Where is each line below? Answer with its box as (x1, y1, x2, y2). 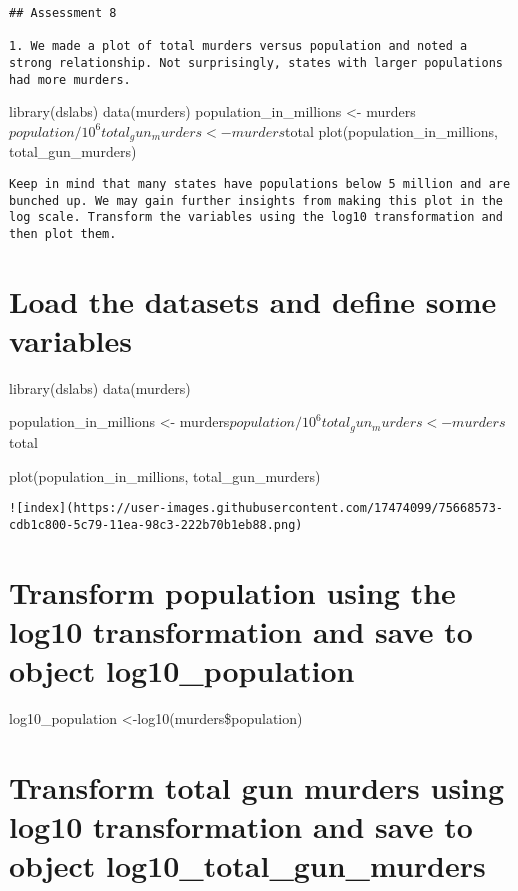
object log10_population (9, 649, 355, 690)
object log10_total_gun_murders (9, 845, 486, 886)
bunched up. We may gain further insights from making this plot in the (9, 193, 503, 208)
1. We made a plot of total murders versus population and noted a (9, 39, 468, 54)
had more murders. (9, 72, 131, 87)
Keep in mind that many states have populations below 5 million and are (9, 176, 511, 191)
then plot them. (9, 226, 117, 241)
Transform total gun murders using (9, 766, 505, 807)
